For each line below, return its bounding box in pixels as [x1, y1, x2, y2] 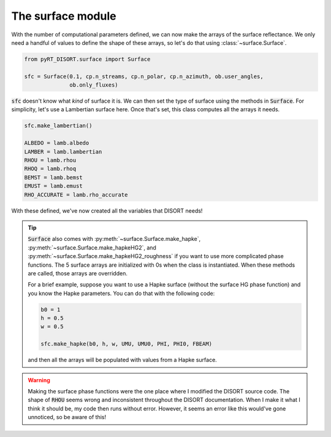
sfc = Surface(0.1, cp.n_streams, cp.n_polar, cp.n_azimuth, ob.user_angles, [24, 73, 264, 80]
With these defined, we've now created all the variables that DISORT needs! [11, 207, 203, 215]
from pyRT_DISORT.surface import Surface [24, 55, 151, 63]
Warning [28, 376, 50, 384]
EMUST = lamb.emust [24, 183, 83, 190]
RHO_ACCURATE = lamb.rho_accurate [24, 191, 128, 198]
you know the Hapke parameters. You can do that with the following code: [28, 289, 215, 297]
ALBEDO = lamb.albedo [24, 140, 89, 147]
